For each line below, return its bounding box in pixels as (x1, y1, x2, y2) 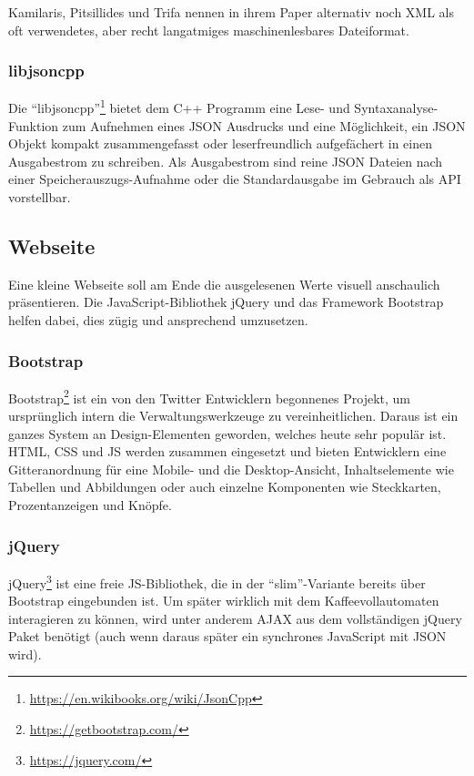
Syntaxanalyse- (354, 98, 439, 117)
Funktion (8, 116, 59, 135)
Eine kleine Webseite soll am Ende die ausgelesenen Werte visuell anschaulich (8, 274, 440, 293)
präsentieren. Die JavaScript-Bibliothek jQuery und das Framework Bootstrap (8, 292, 444, 311)
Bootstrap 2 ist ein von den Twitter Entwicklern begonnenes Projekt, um (8, 385, 410, 407)
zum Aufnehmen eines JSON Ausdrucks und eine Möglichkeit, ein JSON (62, 116, 466, 135)
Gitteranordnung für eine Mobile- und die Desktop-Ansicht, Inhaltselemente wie (8, 459, 454, 478)
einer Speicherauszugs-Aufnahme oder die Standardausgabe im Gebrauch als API (8, 169, 461, 189)
